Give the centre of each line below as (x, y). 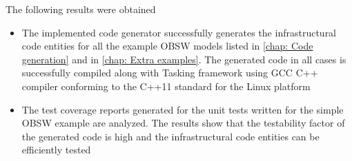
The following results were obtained (81, 9)
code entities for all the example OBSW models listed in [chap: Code (167, 46)
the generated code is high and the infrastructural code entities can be (170, 136)
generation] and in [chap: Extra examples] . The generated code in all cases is (184, 59)
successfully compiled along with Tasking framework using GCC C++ (170, 73)
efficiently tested (56, 150)
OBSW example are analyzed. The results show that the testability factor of (183, 123)
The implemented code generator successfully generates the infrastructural (179, 32)
